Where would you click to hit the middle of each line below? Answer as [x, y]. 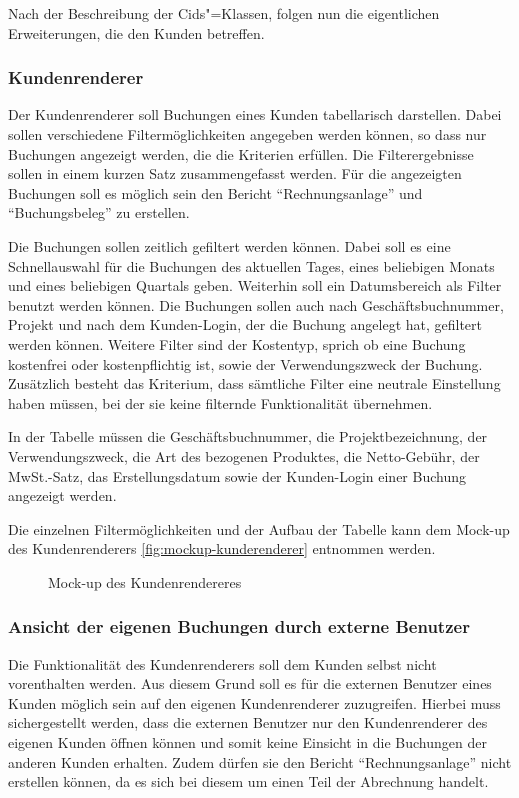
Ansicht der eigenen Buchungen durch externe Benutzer [239, 626]
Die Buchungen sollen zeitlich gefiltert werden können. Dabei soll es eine [229, 245]
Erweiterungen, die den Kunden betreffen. [136, 32]
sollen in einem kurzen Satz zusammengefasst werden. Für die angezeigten [235, 173]
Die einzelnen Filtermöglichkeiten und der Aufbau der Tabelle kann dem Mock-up [259, 528]
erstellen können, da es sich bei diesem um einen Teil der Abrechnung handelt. [248, 781]
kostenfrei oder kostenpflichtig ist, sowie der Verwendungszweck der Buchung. [245, 363]
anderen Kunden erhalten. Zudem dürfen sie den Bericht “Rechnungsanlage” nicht [260, 761]
